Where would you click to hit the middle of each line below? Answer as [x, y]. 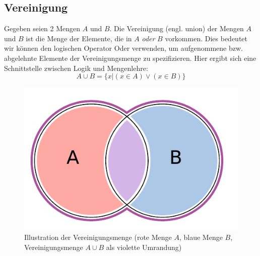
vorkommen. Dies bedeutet [206, 38]
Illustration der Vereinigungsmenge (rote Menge [98, 237]
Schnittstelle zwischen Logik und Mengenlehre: [76, 68]
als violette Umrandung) [144, 247]
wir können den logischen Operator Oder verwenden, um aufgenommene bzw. [123, 48]
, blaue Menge [201, 237]
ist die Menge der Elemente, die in [79, 38]
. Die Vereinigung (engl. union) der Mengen [177, 28]
